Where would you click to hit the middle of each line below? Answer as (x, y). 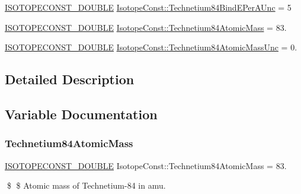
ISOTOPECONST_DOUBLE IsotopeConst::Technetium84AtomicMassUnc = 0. (151, 47)
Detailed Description (70, 79)
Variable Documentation (81, 114)
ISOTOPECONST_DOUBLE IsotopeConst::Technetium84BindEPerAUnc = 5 (148, 7)
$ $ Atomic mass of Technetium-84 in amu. (86, 185)
